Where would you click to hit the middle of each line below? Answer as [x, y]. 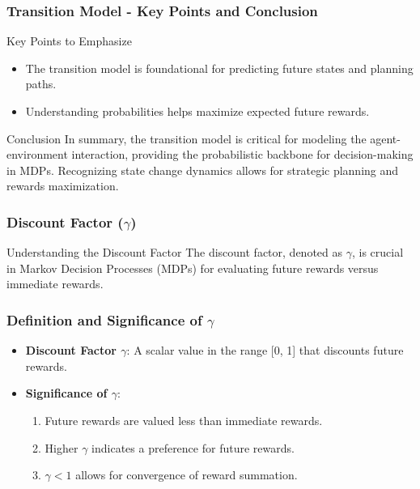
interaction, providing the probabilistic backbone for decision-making [242, 154]
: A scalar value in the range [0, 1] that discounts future [265, 350]
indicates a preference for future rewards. [193, 447]
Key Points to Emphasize [69, 41]
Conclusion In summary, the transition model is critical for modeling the [187, 138]
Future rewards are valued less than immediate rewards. [184, 420]
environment [37, 154]
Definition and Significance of [104, 319]
